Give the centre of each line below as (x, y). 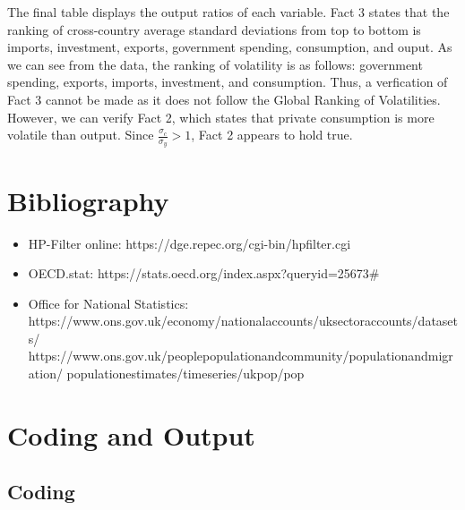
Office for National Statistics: (108, 303)
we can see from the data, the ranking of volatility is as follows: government (215, 64)
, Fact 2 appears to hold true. (272, 135)
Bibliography (88, 200)
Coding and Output (131, 434)
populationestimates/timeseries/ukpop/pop (185, 374)
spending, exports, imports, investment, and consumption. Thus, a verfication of (228, 82)
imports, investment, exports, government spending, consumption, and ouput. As (230, 47)
